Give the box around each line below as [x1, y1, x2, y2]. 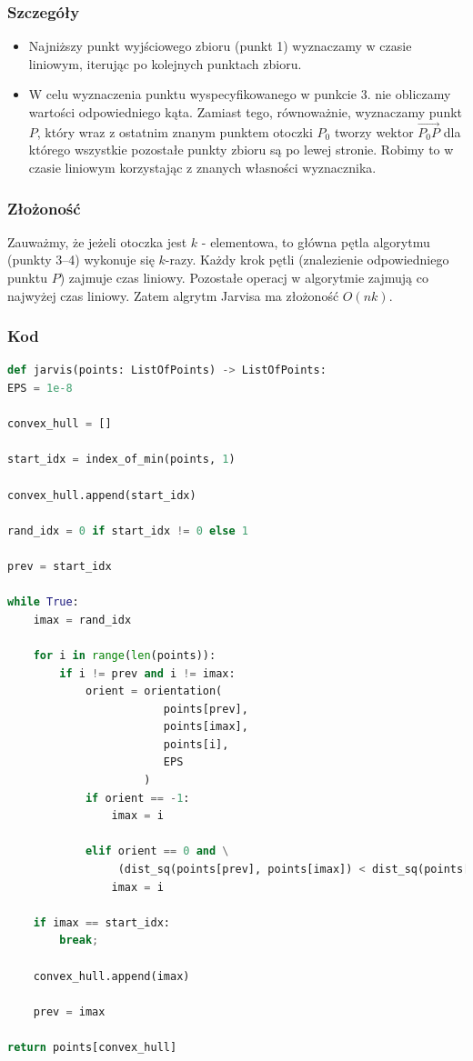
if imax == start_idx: [33, 916, 170, 929]
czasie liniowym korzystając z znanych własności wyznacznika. [28, 158, 377, 176]
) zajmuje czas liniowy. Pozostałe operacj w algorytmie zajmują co [59, 268, 428, 286]
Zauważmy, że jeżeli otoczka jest [7, 232, 187, 251]
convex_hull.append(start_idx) [7, 488, 196, 502]
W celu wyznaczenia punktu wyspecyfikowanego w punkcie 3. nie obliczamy [28, 85, 451, 104]
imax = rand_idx [33, 613, 132, 626]
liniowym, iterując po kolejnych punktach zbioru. [28, 54, 302, 73]
